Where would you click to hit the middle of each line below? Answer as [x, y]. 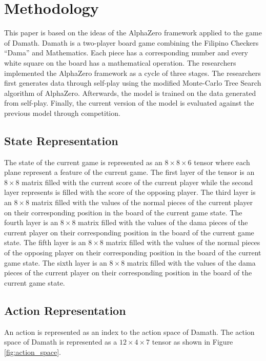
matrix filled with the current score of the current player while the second [137, 182]
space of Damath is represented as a [61, 342]
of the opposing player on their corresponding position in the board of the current [133, 253]
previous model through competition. [62, 113]
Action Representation [65, 310]
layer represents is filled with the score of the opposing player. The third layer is [130, 192]
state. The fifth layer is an [45, 242]
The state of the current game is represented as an [83, 162]
